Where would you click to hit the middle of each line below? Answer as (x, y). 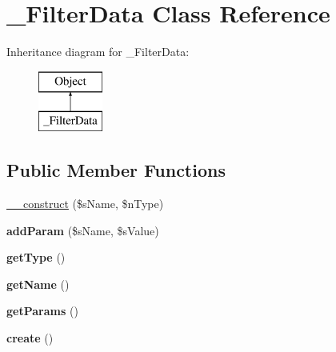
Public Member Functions (116, 170)
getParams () (42, 311)
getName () (38, 284)
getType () (36, 257)
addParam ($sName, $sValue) (83, 230)
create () (30, 338)
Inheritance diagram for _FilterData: (98, 52)
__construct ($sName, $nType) (85, 204)
